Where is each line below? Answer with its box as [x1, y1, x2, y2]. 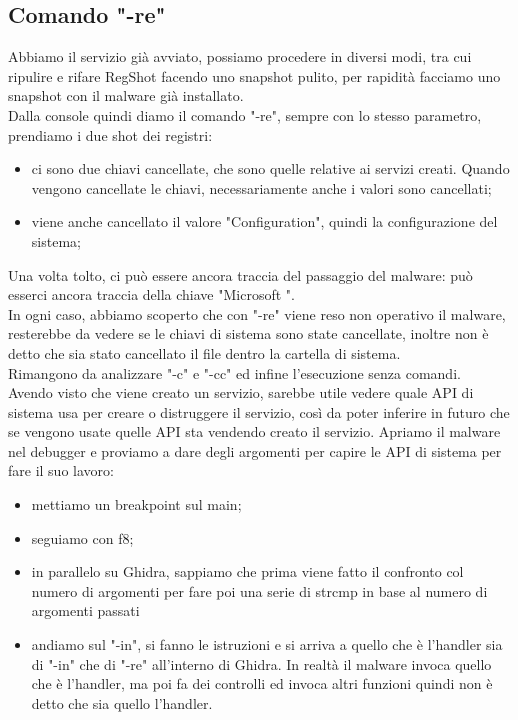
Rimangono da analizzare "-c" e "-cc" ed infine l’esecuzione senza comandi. [8, 362, 461, 383]
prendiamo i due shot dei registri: [8, 124, 213, 145]
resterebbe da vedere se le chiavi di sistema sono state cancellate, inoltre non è [8, 323, 489, 344]
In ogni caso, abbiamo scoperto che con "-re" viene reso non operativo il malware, [8, 303, 506, 324]
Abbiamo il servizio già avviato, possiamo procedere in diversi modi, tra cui [8, 46, 472, 67]
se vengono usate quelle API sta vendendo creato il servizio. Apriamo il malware [8, 421, 501, 442]
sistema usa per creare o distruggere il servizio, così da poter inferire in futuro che [8, 401, 510, 422]
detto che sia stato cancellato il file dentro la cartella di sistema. [8, 342, 401, 363]
